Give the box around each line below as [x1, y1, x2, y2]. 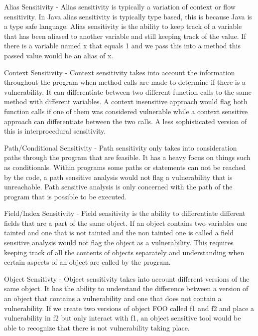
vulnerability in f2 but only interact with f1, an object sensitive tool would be [4, 313, 241, 323]
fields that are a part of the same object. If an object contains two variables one [4, 217, 248, 228]
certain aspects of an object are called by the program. [4, 257, 171, 267]
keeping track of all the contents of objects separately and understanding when [4, 247, 245, 257]
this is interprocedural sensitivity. [4, 126, 106, 136]
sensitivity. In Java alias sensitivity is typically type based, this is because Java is [4, 11, 252, 21]
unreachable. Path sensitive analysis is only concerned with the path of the [4, 181, 233, 192]
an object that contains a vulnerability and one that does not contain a [4, 293, 222, 304]
